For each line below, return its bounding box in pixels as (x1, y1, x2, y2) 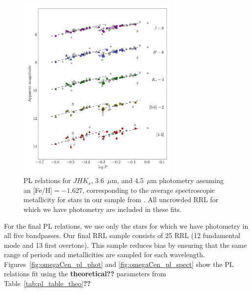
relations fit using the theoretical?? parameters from (4, 268, 166, 279)
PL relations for (23, 175, 71, 186)
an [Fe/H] (23, 185, 52, 195)
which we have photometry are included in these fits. (23, 204, 182, 214)
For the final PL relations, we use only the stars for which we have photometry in (4, 220, 249, 231)
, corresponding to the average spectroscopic (82, 185, 215, 195)
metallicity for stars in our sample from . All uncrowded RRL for (23, 194, 219, 205)
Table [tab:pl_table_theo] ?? (4, 278, 91, 289)
